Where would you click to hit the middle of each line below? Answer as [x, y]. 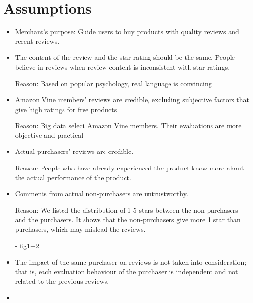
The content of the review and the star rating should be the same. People [125, 57]
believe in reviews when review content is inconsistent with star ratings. [122, 66]
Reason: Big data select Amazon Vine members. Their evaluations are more [128, 125]
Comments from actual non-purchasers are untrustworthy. [101, 194]
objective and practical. [50, 135]
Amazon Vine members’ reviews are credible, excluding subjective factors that [132, 100]
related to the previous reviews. [62, 281]
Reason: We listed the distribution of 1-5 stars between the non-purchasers [126, 210]
